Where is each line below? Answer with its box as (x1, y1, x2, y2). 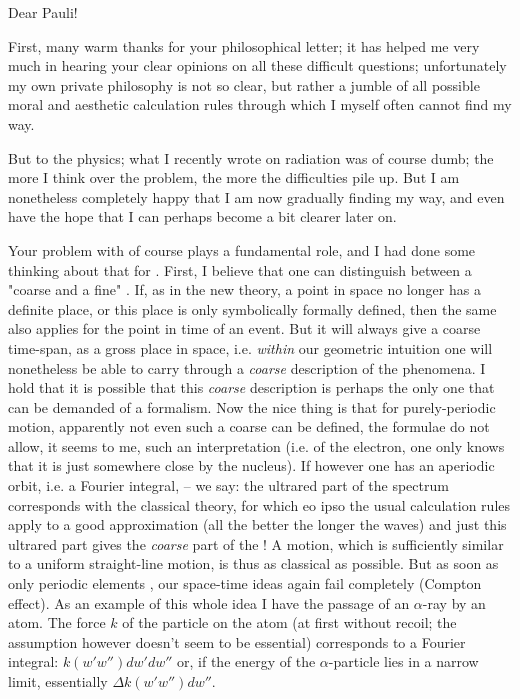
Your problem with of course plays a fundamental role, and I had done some (8, 239, 476, 260)
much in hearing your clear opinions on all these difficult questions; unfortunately (8, 55, 507, 76)
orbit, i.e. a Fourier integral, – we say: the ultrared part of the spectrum (8, 475, 449, 496)
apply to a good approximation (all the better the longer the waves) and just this (8, 514, 507, 535)
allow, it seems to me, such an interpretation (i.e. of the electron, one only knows (8, 435, 505, 456)
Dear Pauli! (8, 2, 78, 22)
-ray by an (422, 592, 486, 613)
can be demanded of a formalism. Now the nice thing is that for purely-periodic (8, 396, 496, 417)
